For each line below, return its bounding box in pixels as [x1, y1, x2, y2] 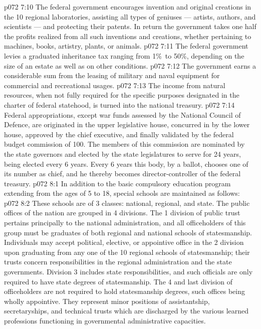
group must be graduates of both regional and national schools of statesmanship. [4, 227, 252, 237]
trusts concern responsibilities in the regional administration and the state [4, 256, 232, 267]
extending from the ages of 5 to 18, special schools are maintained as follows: [4, 188, 240, 198]
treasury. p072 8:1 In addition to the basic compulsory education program [4, 178, 231, 188]
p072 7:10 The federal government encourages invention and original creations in [4, 2, 251, 12]
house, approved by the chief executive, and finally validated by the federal [4, 129, 234, 139]
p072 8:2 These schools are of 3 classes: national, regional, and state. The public [4, 197, 250, 208]
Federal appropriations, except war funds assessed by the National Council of [4, 109, 241, 120]
